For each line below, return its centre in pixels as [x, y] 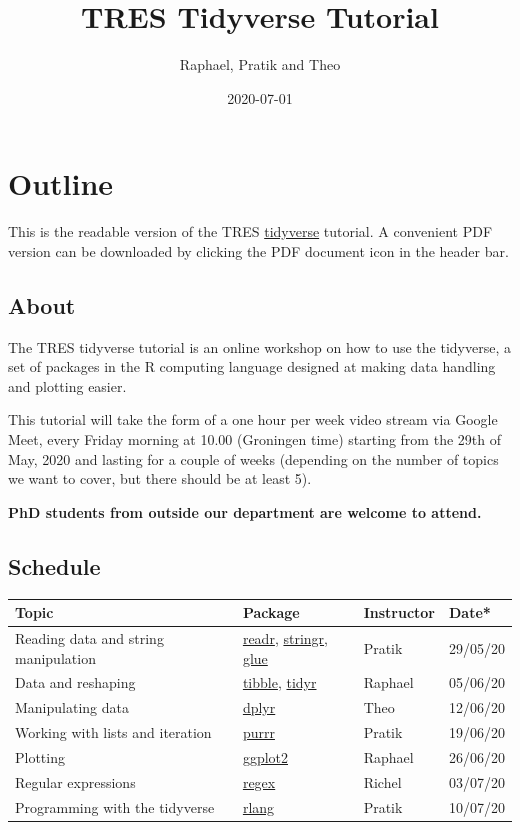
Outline [61, 183]
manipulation [55, 657]
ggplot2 [265, 756]
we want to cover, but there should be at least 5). [160, 478]
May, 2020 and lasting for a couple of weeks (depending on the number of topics [253, 458]
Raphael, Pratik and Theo [260, 64]
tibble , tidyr [279, 682]
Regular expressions [75, 781]
